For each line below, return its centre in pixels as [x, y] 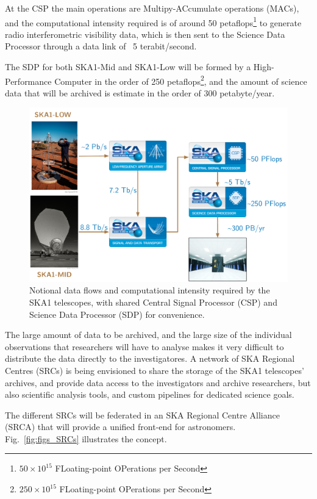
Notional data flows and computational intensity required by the [150, 290]
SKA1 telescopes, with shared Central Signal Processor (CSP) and [153, 302]
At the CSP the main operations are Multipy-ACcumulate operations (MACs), [152, 8]
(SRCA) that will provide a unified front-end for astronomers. [120, 427]
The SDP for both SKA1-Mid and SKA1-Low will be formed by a [128, 67]
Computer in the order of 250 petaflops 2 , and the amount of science [181, 80]
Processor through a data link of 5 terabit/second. [101, 46]
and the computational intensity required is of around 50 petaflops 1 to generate [153, 21]
